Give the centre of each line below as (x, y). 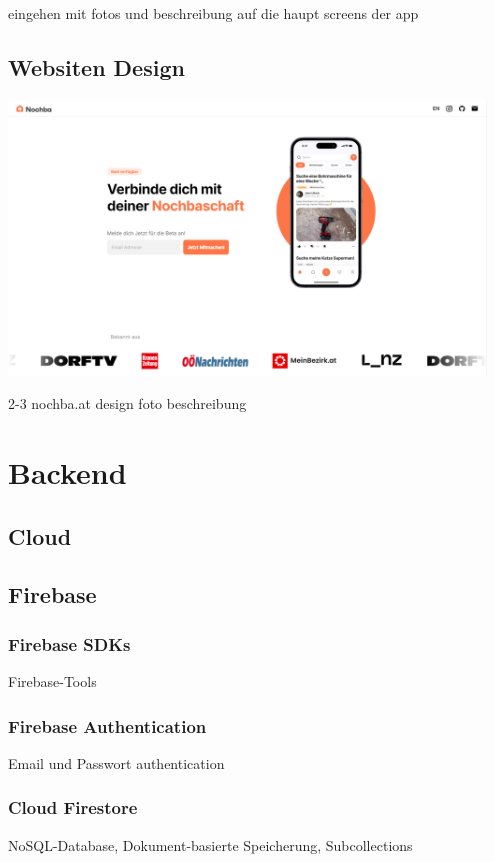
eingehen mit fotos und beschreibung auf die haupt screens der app (213, 13)
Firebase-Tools (52, 681)
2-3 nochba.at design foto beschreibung (127, 403)
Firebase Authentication (107, 725)
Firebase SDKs (69, 643)
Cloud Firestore (73, 807)
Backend (67, 472)
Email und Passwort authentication (116, 762)
